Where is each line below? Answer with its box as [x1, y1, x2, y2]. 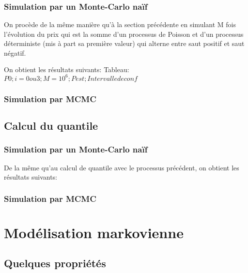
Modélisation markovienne [4, 222, 184, 242]
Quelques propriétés [4, 256, 106, 271]
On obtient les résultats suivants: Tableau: [4, 64, 129, 74]
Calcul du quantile [4, 118, 98, 133]
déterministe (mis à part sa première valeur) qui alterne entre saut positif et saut [4, 38, 245, 48]
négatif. [4, 48, 26, 58]
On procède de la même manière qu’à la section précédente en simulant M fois [4, 19, 236, 30]
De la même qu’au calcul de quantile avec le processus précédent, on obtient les [4, 162, 239, 172]
